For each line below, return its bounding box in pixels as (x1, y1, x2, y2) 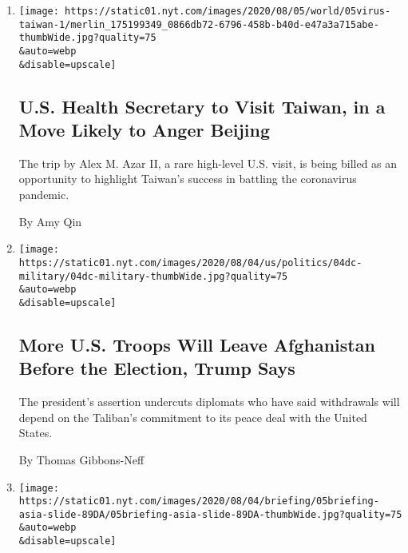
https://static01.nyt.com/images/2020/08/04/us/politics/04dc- (18, 257, 362, 269)
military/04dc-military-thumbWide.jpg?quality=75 (18, 270, 288, 282)
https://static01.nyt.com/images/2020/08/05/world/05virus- (65, 6, 391, 17)
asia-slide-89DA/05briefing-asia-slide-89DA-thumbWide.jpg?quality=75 (18, 508, 402, 520)
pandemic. (18, 186, 69, 203)
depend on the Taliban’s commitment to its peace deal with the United (18, 408, 367, 425)
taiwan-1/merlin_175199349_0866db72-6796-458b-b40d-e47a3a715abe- (18, 18, 379, 30)
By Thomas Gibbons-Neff (18, 451, 145, 467)
